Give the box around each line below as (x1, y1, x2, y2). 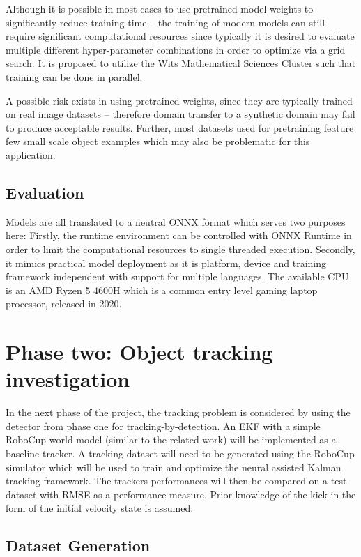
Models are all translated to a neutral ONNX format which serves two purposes (6, 214, 346, 229)
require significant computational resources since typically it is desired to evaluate (6, 29, 355, 43)
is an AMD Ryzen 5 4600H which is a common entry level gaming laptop (6, 282, 318, 297)
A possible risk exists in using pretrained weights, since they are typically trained (6, 93, 353, 107)
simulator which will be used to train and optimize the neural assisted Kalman (6, 459, 341, 474)
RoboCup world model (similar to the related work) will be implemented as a (6, 432, 337, 447)
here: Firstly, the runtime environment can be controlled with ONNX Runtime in (6, 228, 352, 243)
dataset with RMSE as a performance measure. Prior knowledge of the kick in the (6, 487, 356, 501)
